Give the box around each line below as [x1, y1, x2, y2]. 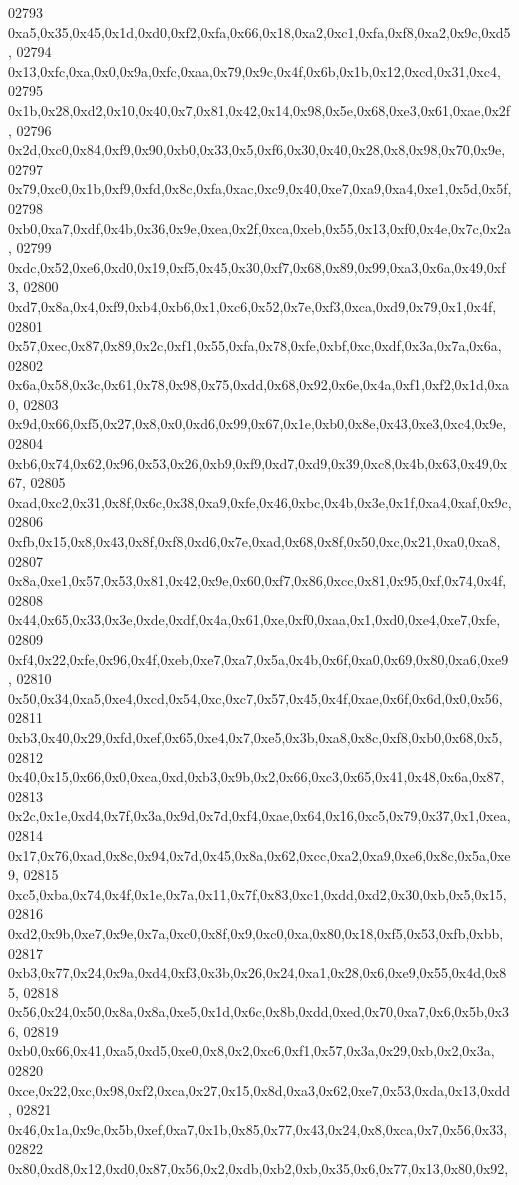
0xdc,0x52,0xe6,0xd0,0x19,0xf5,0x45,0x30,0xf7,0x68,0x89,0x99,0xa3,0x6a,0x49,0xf [8, 256, 506, 277]
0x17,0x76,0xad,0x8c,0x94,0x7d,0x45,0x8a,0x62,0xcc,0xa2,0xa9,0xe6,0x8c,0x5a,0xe [8, 844, 511, 865]
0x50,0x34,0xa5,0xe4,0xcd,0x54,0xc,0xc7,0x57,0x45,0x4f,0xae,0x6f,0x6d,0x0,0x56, [8, 687, 503, 708]
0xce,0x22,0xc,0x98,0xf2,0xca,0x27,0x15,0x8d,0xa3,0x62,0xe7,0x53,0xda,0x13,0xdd [8, 1079, 511, 1100]
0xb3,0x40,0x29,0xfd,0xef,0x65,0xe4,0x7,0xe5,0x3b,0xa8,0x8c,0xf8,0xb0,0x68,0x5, [8, 726, 503, 747]
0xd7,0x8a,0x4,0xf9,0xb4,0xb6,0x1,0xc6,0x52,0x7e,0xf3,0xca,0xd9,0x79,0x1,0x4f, [8, 295, 497, 316]
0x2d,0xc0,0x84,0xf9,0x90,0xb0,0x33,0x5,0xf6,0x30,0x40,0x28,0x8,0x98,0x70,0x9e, [8, 139, 506, 160]
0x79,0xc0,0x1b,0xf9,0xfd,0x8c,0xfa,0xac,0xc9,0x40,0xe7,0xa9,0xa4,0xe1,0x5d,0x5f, [8, 178, 512, 199]
